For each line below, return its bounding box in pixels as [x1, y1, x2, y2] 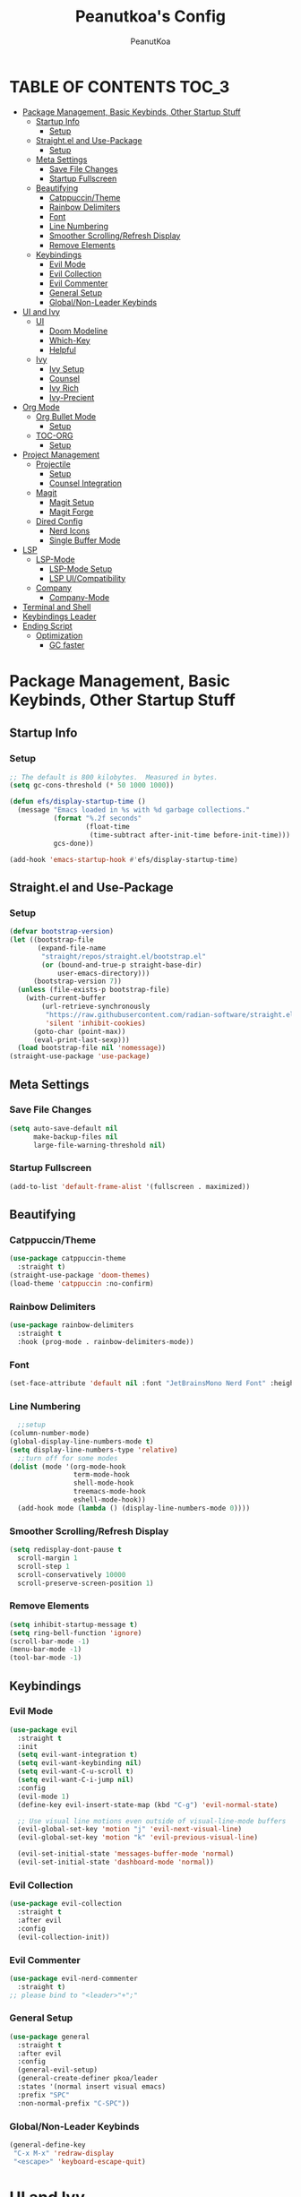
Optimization [35, 630, 83, 641]
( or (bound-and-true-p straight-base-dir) [41, 961, 202, 969]
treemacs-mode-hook [73, 1487, 146, 1496]
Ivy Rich [48, 383, 79, 393]
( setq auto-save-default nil [9, 1124, 118, 1133]
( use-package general [9, 2032, 90, 2041]
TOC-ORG [35, 430, 73, 441]
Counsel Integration [48, 478, 123, 488]
